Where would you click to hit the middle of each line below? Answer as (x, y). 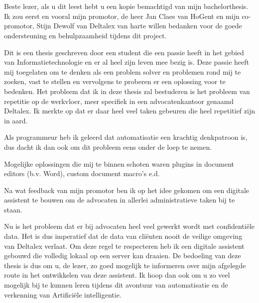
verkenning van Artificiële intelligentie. (63, 294)
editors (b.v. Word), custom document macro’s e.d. (82, 173)
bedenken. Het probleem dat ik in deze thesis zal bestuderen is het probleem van (127, 91)
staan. (13, 209)
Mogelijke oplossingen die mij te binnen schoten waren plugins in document (119, 163)
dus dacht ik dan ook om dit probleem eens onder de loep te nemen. (108, 147)
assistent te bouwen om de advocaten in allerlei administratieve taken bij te (120, 200)
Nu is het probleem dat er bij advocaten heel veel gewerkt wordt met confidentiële (129, 226)
